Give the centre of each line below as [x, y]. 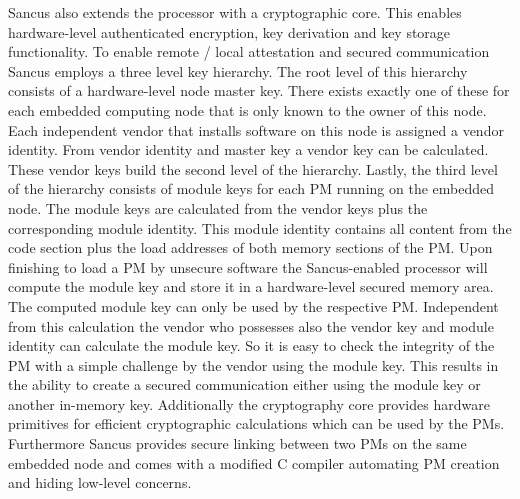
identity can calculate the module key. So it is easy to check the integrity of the [251, 345]
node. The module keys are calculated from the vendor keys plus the [218, 207]
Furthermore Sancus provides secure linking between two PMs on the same [237, 443]
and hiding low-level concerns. [100, 482]
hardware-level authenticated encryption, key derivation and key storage [229, 31]
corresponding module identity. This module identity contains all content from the [260, 227]
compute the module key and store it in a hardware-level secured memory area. [251, 286]
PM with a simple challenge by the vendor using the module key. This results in [253, 364]
